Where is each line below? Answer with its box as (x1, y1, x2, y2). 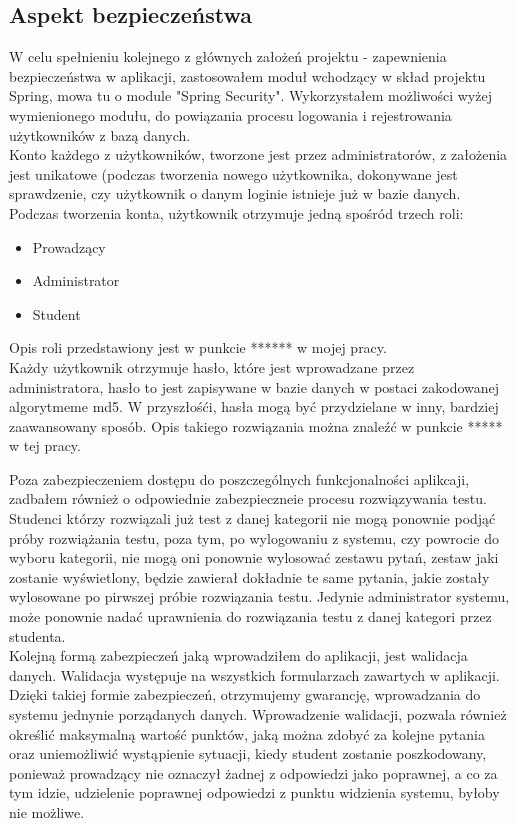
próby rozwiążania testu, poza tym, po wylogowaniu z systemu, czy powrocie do (9, 527, 499, 548)
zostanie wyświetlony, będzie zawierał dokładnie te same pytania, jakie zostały (9, 566, 490, 587)
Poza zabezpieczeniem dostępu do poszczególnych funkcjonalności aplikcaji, (9, 468, 470, 489)
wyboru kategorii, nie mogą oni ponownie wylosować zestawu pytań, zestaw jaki (9, 547, 499, 568)
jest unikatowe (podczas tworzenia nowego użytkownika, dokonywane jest (9, 163, 458, 184)
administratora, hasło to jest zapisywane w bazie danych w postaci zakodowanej (9, 376, 500, 397)
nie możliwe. (9, 801, 85, 822)
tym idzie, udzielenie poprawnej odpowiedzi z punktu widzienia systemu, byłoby (9, 782, 500, 803)
